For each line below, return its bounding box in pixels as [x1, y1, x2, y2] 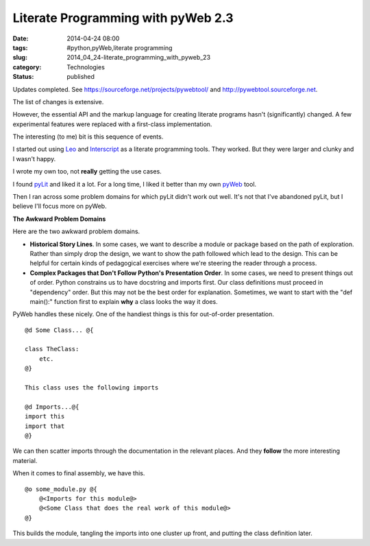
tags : [12, 43, 28, 51]
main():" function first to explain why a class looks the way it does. [29, 297, 219, 305]
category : [12, 62, 42, 71]
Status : [12, 73, 34, 81]
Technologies [66, 62, 106, 71]
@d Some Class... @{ [25, 326, 94, 334]
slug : [12, 54, 27, 62]
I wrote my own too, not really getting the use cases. [12, 167, 162, 176]
